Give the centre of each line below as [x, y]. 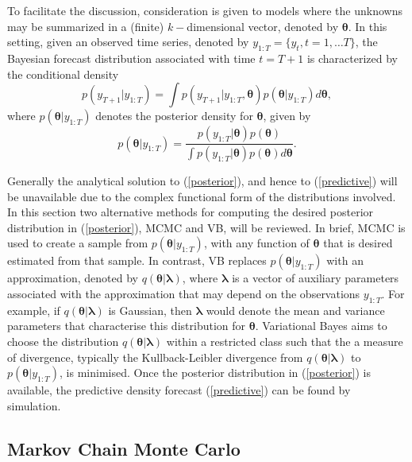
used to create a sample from [78, 243]
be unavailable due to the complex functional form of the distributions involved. [202, 196]
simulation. [34, 405]
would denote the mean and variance [295, 310]
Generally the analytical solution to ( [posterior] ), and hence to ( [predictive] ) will [202, 181]
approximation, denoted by [73, 278]
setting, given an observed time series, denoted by [128, 42]
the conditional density [63, 74]
